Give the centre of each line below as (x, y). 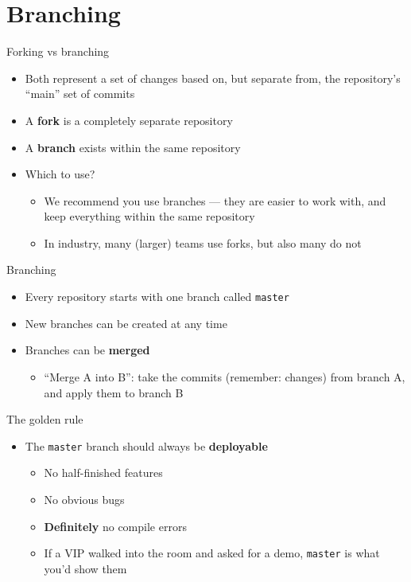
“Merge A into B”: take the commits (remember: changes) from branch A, (225, 376)
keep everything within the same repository (149, 216)
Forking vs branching (58, 51)
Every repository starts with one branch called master (157, 297)
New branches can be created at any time (126, 323)
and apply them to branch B (114, 392)
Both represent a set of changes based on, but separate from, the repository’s (213, 78)
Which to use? (60, 174)
